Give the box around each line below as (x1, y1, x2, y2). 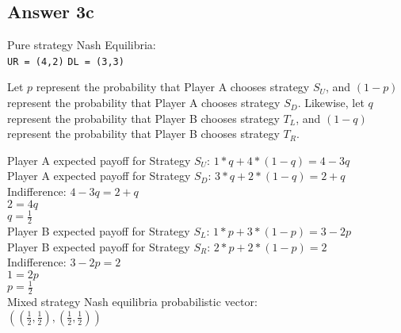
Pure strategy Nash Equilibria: (7, 36, 156, 53)
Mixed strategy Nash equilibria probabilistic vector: (7, 293, 258, 310)
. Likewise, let (297, 94, 365, 111)
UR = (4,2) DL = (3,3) (7, 55, 124, 67)
